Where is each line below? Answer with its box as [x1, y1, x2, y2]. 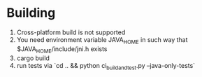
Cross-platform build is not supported [16, 28, 126, 36]
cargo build [16, 54, 50, 62]
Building [6, 5, 56, 21]
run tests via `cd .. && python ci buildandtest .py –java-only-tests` [16, 61, 196, 71]
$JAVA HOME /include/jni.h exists [16, 44, 108, 55]
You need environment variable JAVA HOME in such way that [16, 35, 188, 45]
